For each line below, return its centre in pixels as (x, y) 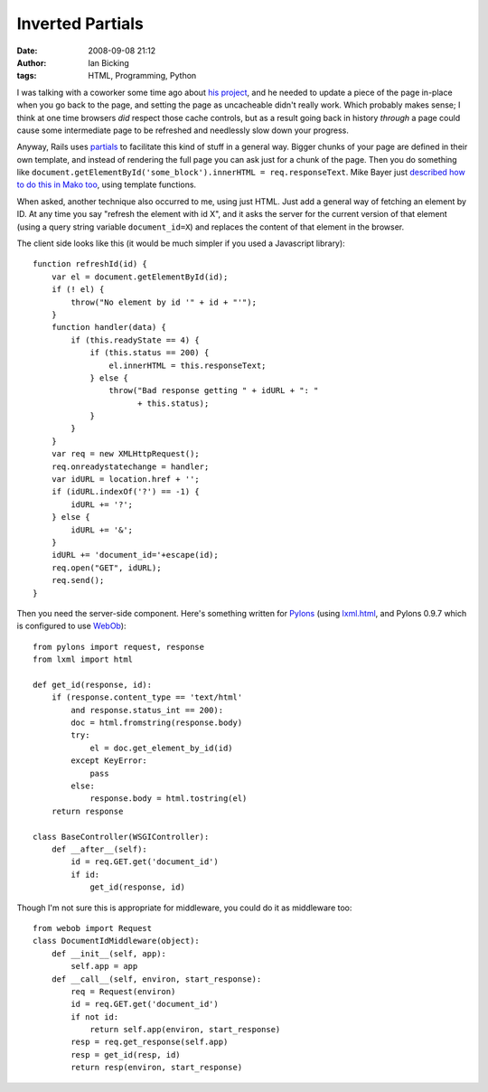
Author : (32, 62)
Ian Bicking (109, 62)
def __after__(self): (99, 849)
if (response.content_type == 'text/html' (147, 697)
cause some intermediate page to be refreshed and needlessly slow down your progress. (183, 130)
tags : (27, 76)
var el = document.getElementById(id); (140, 277)
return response (87, 811)
